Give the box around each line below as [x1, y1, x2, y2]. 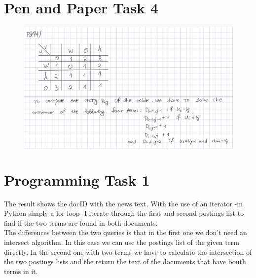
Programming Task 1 [4, 169, 150, 190]
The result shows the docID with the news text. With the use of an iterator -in [4, 198, 243, 208]
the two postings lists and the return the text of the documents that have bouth [4, 256, 246, 267]
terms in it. [4, 266, 38, 276]
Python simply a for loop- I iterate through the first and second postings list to [4, 208, 244, 218]
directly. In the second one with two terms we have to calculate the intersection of [4, 246, 252, 257]
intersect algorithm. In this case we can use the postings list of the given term [4, 237, 239, 247]
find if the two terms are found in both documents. [4, 217, 158, 228]
